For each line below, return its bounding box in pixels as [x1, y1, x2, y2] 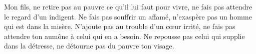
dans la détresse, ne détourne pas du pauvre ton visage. [4, 40, 174, 51]
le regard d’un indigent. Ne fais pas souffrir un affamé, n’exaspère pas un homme [4, 11, 252, 21]
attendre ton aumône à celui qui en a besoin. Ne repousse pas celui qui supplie [4, 30, 245, 41]
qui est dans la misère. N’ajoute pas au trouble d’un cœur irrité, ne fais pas [4, 21, 235, 31]
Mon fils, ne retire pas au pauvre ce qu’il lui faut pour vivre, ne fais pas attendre [4, 1, 252, 11]
